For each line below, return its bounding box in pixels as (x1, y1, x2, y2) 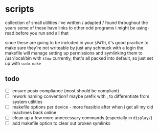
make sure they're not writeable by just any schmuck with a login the (5, 45, 144, 51)
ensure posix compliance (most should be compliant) (12, 87, 120, 94)
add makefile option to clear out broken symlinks (12, 120, 111, 126)
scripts (5, 3, 34, 15)
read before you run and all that (5, 30, 69, 36)
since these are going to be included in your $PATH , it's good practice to (5, 39, 149, 45)
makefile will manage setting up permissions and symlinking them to (5, 50, 143, 56)
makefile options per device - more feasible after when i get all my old (12, 104, 154, 110)
